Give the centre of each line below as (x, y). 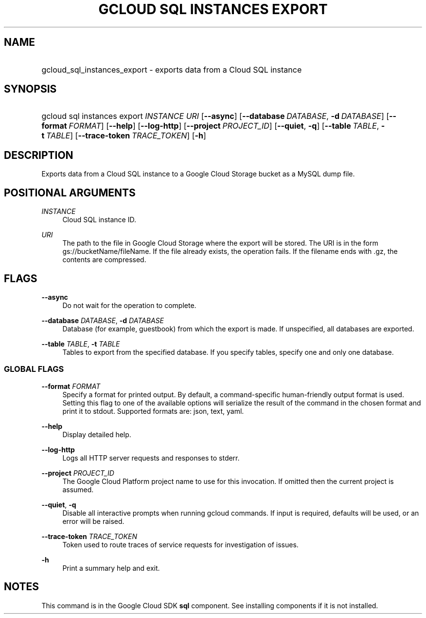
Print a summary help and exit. (111, 568)
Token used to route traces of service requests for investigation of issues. (180, 544)
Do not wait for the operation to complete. (129, 305)
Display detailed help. (97, 434)
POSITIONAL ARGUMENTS (70, 193)
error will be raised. (93, 521)
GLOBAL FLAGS (34, 369)
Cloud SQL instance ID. (99, 220)
